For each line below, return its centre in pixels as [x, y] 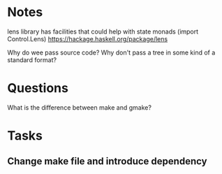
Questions [38, 88]
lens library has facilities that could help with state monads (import [103, 31]
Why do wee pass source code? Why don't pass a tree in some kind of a [111, 52]
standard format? [32, 59]
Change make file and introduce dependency [107, 161]
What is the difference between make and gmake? [80, 107]
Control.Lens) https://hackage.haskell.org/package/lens [88, 38]
